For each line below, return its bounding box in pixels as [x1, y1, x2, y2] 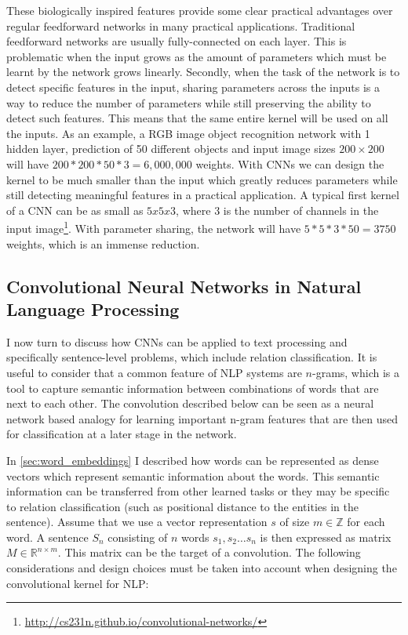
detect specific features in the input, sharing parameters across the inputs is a [6, 78, 381, 95]
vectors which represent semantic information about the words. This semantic [6, 467, 380, 484]
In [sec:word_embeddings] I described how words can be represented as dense [6, 452, 379, 468]
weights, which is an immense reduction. [6, 235, 200, 252]
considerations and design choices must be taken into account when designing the [6, 560, 397, 576]
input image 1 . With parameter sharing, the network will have [6, 218, 301, 236]
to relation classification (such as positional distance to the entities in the [6, 498, 359, 514]
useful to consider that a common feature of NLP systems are [6, 364, 302, 380]
